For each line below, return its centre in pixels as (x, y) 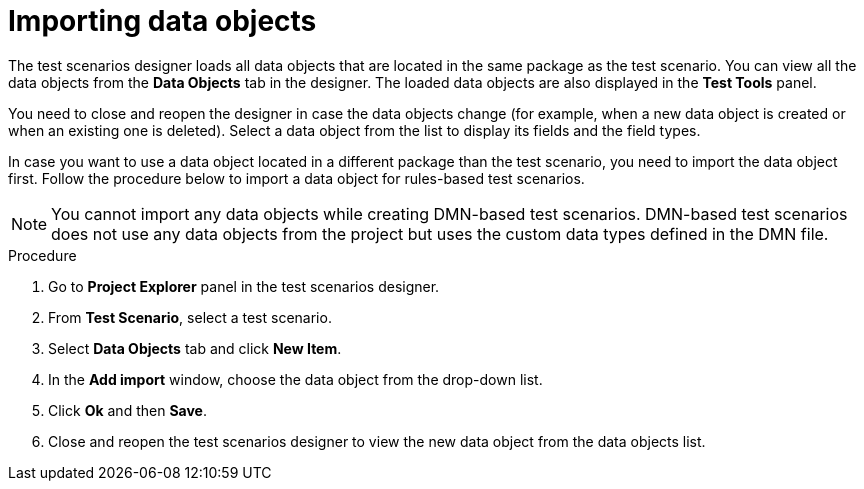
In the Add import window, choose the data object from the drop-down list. (295, 379)
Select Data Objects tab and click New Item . (195, 348)
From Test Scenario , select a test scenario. (190, 317)
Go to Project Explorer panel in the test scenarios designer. (244, 286)
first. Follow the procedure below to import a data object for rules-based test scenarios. (296, 178)
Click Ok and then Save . (127, 410)
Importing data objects (162, 21)
